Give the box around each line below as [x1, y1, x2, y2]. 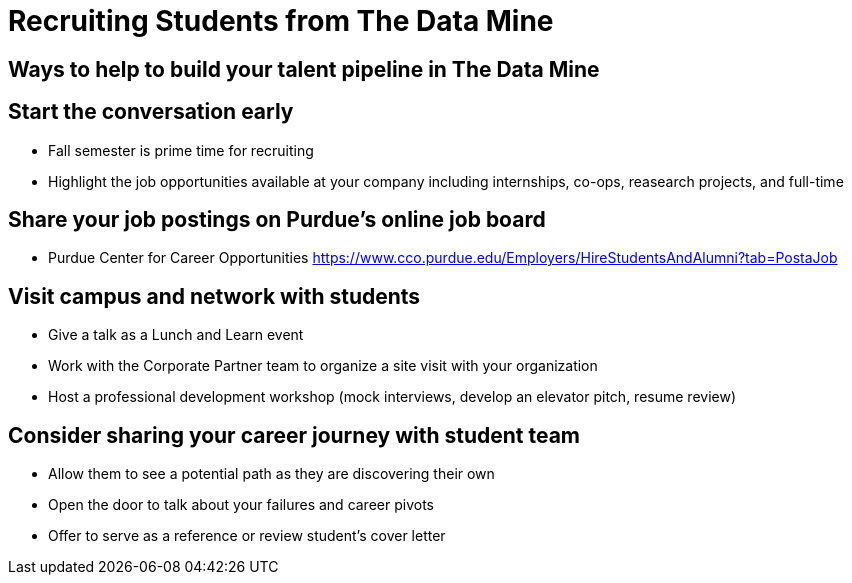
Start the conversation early [8, 99, 294, 125]
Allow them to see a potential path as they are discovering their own [48, 465, 495, 483]
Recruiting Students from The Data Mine [8, 4, 554, 38]
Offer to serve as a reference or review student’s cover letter [48, 527, 446, 545]
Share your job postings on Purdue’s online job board [8, 207, 546, 233]
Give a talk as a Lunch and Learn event [48, 326, 304, 344]
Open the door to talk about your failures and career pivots [48, 496, 434, 514]
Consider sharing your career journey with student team [8, 422, 581, 448]
